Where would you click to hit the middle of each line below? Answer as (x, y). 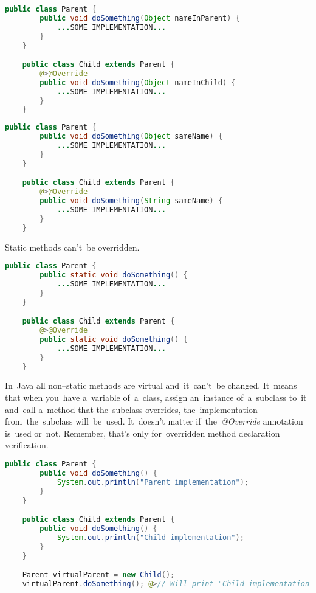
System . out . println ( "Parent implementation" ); (153, 482)
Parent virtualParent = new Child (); (98, 575)
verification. (27, 445)
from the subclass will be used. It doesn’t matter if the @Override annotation (154, 421)
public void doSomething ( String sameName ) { (131, 201)
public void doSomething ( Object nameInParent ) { (140, 18)
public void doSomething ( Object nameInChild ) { (138, 82)
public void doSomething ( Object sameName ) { (131, 137)
